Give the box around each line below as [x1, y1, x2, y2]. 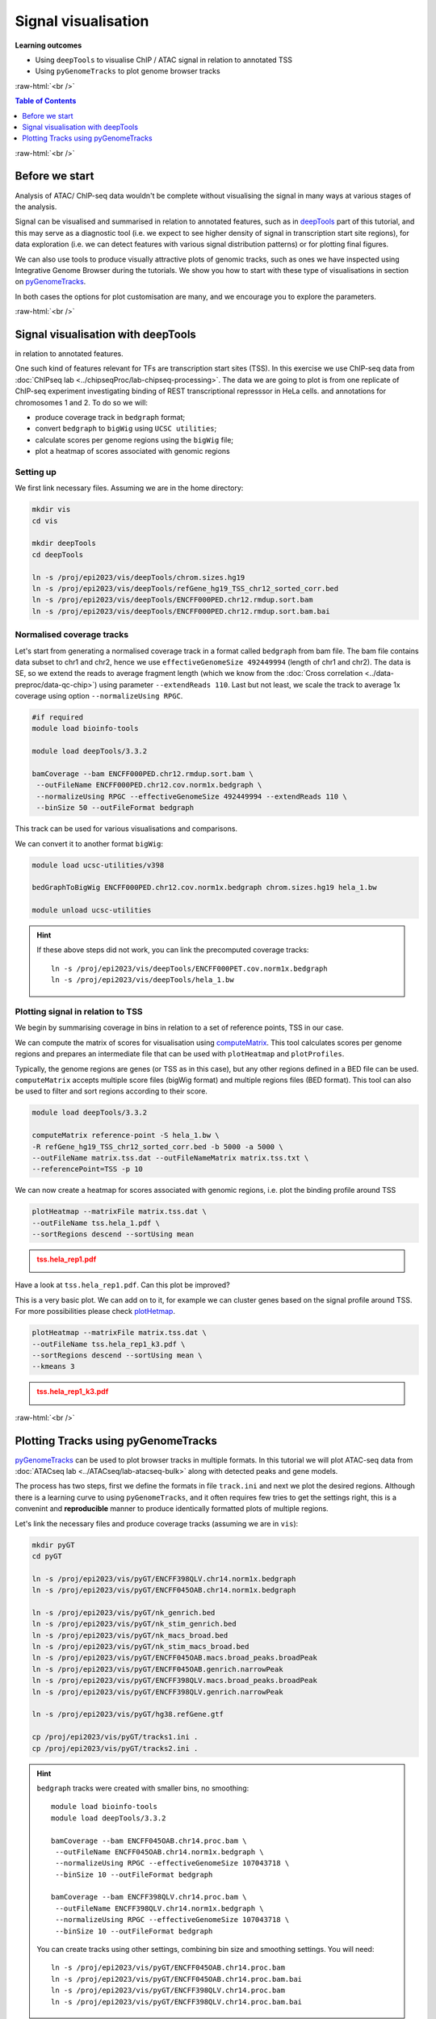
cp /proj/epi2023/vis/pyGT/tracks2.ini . [31, 1744, 199, 1752]
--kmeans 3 [31, 1362, 75, 1371]
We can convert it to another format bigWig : [15, 838, 163, 848]
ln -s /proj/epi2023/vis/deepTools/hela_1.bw [51, 976, 234, 984]
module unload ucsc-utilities [31, 905, 152, 915]
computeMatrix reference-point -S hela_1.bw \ [31, 1131, 220, 1140]
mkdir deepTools [31, 539, 97, 548]
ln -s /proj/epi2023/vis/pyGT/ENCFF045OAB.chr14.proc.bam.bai [51, 1975, 303, 1983]
